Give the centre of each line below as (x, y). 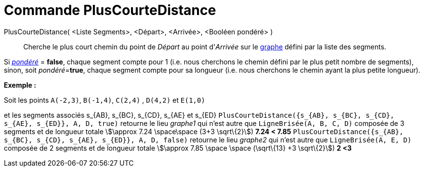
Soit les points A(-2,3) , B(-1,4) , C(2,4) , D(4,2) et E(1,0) (105, 100)
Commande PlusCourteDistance (110, 10)
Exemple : (20, 85)
